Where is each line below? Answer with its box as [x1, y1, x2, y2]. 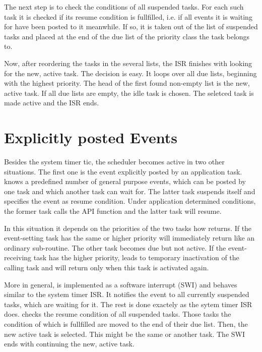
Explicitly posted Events [4, 127, 178, 148]
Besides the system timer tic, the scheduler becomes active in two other [4, 156, 225, 167]
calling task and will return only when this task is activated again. [4, 262, 209, 272]
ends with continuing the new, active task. [4, 338, 135, 349]
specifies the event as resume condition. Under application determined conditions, [4, 196, 256, 206]
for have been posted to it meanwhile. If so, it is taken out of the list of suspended [4, 21, 258, 32]
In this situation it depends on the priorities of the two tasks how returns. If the [4, 222, 252, 233]
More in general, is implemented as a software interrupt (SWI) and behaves [4, 279, 237, 289]
